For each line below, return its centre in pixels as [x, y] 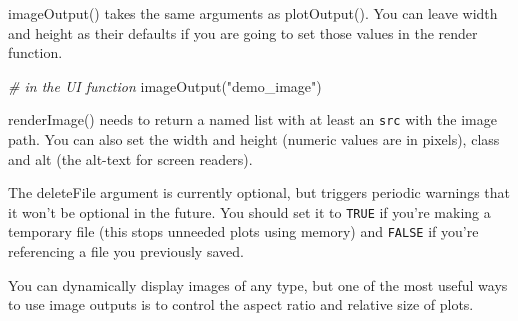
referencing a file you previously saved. [126, 251]
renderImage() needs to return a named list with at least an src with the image [252, 119]
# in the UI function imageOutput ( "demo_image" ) [165, 85]
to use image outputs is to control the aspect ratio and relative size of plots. [241, 304]
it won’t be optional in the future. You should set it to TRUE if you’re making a [249, 211]
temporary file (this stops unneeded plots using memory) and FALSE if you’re [243, 231]
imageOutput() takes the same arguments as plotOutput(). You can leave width [253, 13]
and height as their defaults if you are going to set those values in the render [243, 32]
